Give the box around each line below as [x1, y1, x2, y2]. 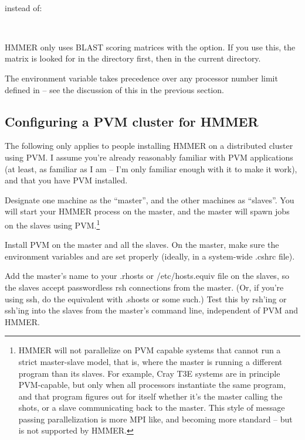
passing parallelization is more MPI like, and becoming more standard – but [18, 412, 293, 425]
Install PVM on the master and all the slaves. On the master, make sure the [5, 238, 279, 251]
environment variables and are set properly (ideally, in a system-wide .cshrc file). [5, 250, 295, 262]
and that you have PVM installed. [5, 174, 128, 186]
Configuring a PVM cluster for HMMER [5, 112, 259, 130]
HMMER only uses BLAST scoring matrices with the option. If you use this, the [5, 40, 296, 53]
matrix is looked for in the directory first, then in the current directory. [5, 52, 261, 64]
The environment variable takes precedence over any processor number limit [5, 71, 278, 84]
